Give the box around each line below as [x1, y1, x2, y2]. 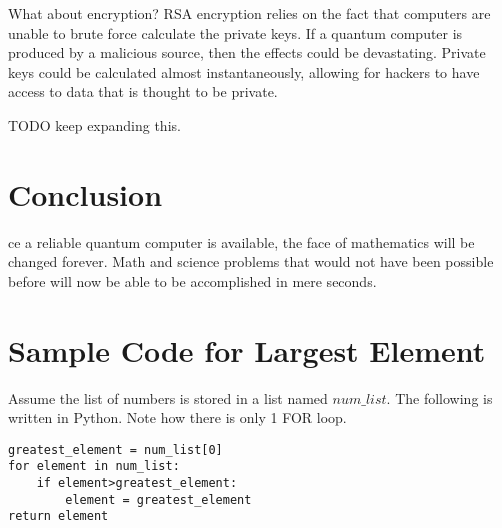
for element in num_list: [8, 459, 180, 474]
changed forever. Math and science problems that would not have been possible [8, 251, 494, 272]
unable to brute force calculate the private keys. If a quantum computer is [8, 22, 463, 43]
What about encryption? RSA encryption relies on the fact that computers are [8, 3, 491, 23]
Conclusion [8, 173, 163, 214]
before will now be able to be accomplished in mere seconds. [8, 270, 377, 291]
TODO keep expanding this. [8, 114, 181, 135]
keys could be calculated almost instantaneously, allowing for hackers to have [8, 61, 480, 82]
